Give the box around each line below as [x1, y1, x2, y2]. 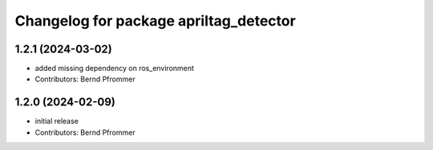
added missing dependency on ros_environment [34, 64, 194, 73]
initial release [34, 116, 79, 126]
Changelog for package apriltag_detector [14, 12, 296, 30]
